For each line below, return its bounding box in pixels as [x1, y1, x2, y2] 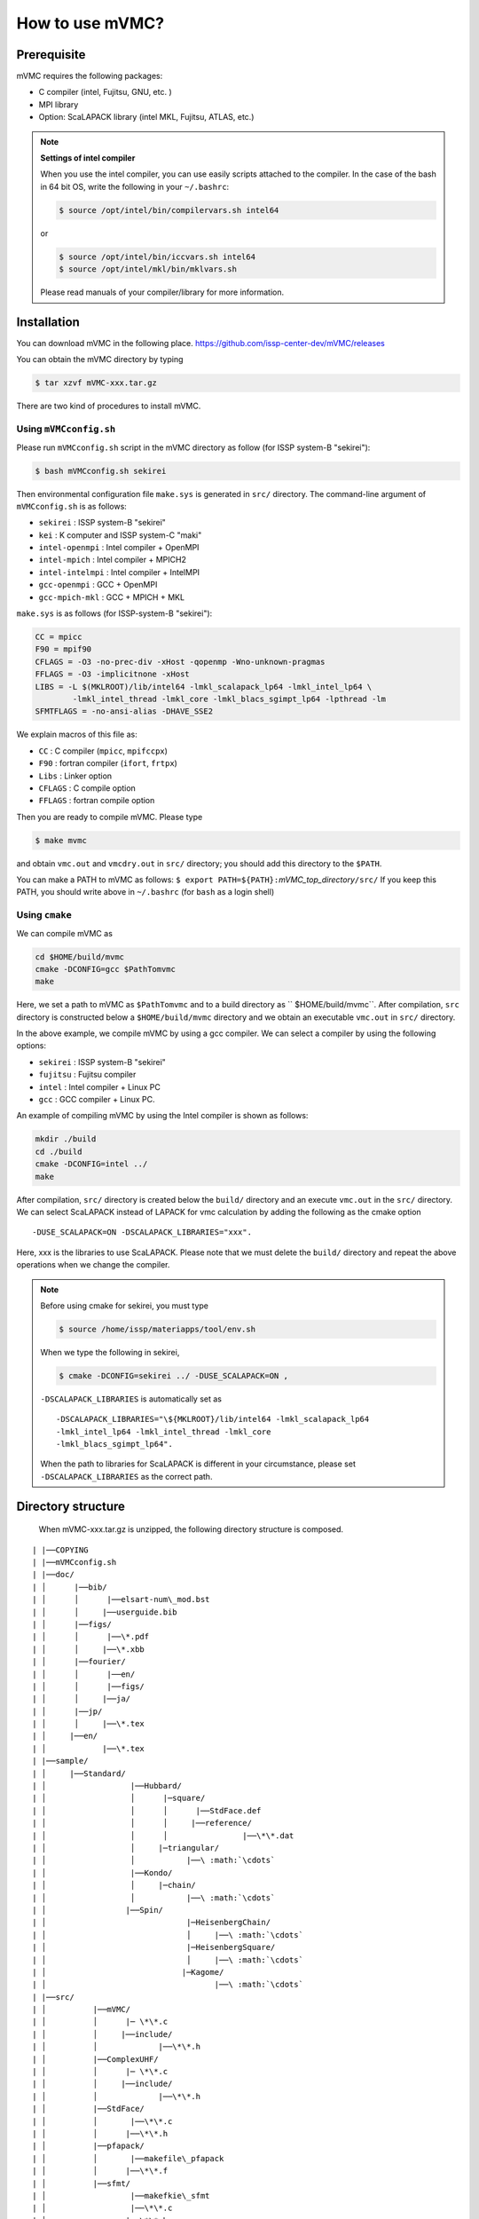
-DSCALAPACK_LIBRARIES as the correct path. [40, 1471, 213, 1481]
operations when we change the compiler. [16, 1260, 170, 1270]
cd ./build [35, 1146, 82, 1157]
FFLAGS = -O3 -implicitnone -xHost [35, 669, 190, 679]
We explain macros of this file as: [16, 729, 137, 740]
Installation [16, 314, 80, 329]
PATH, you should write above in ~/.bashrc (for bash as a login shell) [16, 887, 275, 897]
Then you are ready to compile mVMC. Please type [16, 811, 203, 822]
